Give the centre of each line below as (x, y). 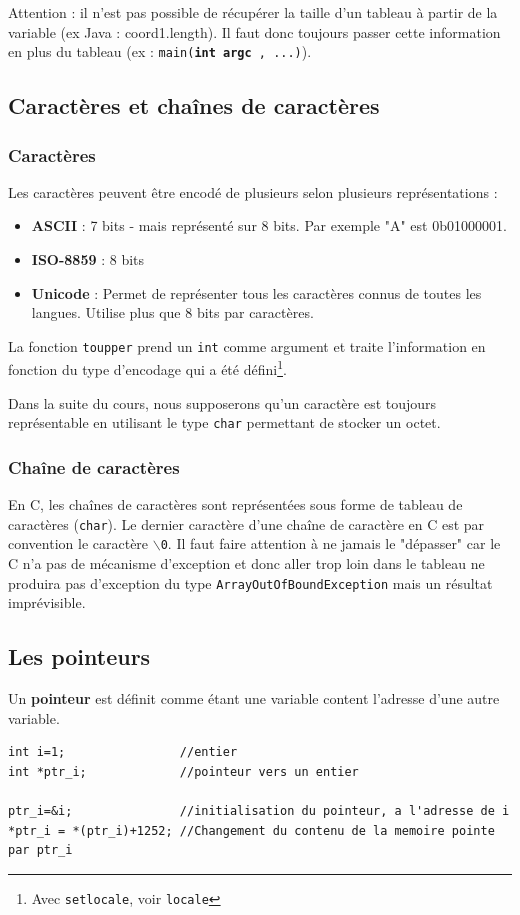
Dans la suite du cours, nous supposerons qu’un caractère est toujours (222, 402)
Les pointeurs (79, 656)
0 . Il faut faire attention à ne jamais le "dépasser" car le (330, 543)
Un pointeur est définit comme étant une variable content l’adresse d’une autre (254, 698)
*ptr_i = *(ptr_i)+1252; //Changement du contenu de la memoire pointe (251, 830)
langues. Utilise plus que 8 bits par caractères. (172, 312)
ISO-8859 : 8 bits (88, 259)
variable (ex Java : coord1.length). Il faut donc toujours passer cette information (254, 31)
